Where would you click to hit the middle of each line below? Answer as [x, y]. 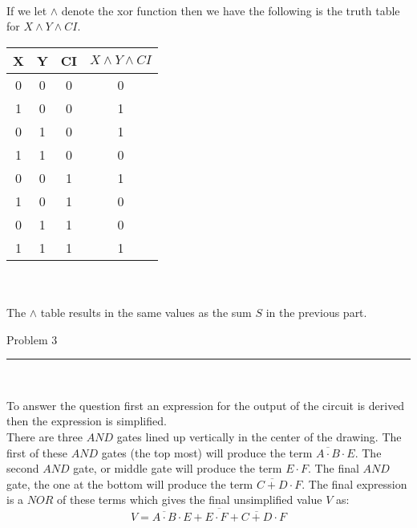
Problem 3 [32, 339]
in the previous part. [316, 312]
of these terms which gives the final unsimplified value [189, 500]
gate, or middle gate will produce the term [178, 468]
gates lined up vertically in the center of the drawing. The [259, 436]
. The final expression [354, 483]
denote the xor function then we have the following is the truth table [231, 10]
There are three [45, 436]
